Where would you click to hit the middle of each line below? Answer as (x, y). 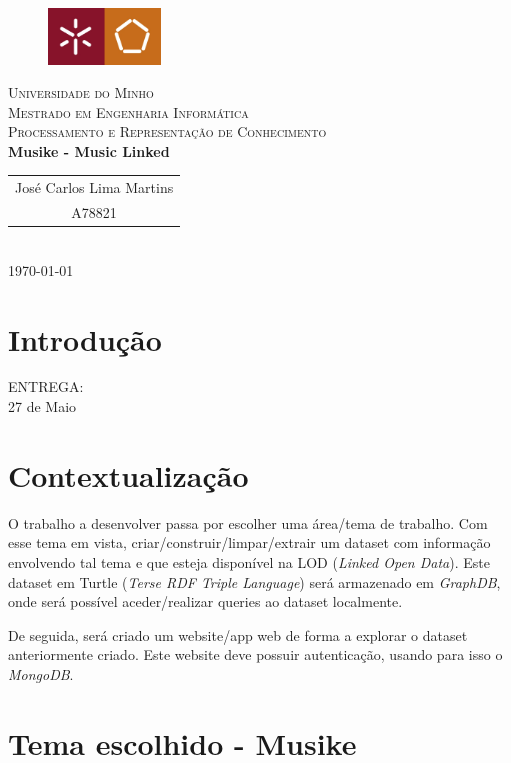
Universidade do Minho (81, 92)
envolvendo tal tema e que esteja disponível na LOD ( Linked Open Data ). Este (249, 561)
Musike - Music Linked (89, 150)
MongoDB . (41, 673)
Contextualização (128, 474)
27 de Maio (42, 406)
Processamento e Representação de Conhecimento (167, 131)
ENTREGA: (46, 386)
